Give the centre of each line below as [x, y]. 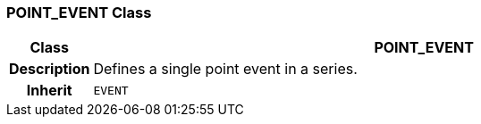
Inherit [49, 91]
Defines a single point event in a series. [225, 69]
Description [50, 69]
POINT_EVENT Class [79, 12]
